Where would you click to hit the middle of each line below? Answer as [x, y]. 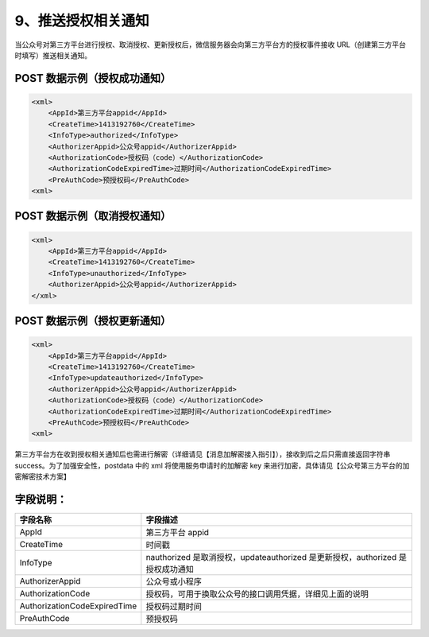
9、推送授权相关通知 [82, 21]
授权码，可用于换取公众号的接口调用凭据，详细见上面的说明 [257, 594]
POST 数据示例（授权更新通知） [93, 321]
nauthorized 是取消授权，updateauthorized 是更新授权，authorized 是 [276, 557]
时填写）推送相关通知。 [53, 55]
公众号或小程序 [174, 582]
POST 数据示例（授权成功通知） [93, 78]
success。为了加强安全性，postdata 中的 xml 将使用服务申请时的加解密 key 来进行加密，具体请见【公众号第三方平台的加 [212, 465]
